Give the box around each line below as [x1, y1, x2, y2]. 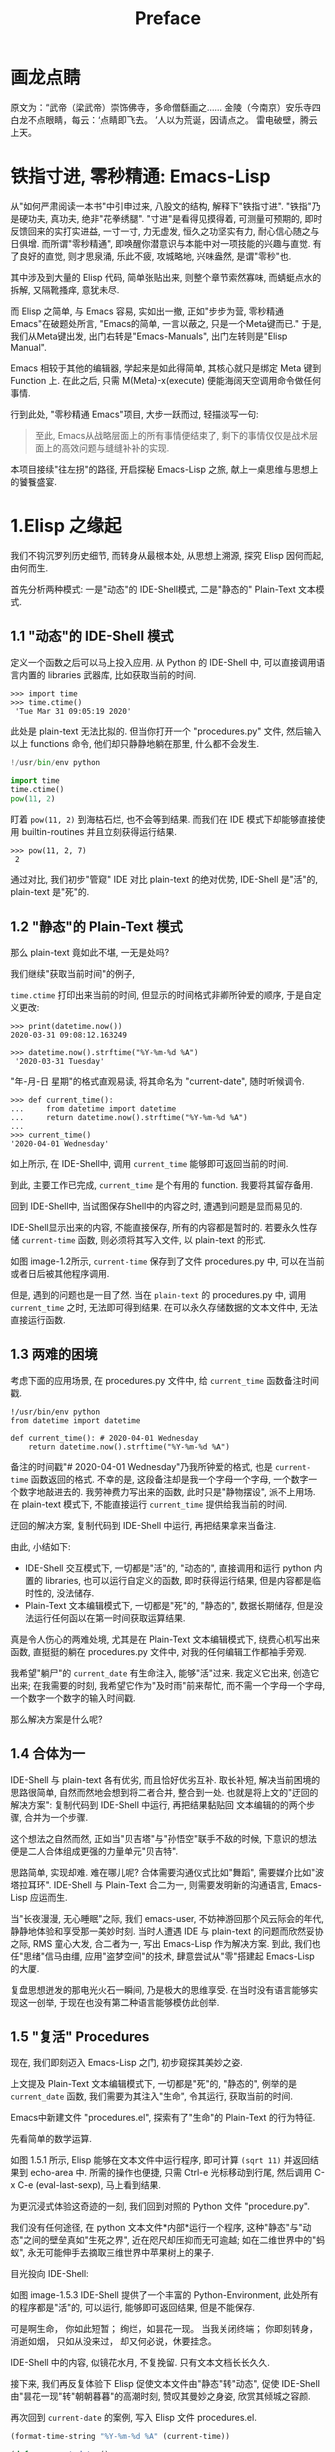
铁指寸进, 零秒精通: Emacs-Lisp [10, 165, 271, 188]
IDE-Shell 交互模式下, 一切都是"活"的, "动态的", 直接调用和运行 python [24, 1562, 312, 1574]
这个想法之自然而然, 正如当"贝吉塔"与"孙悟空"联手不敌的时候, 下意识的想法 [10, 1832, 318, 1844]
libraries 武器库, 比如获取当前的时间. [47, 668, 197, 681]
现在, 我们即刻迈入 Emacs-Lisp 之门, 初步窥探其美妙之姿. [10, 2057, 243, 2069]
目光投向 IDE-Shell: [10, 2268, 89, 2280]
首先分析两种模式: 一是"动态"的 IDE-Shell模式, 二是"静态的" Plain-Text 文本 [10, 583, 317, 595]
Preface [134, 7, 202, 30]
